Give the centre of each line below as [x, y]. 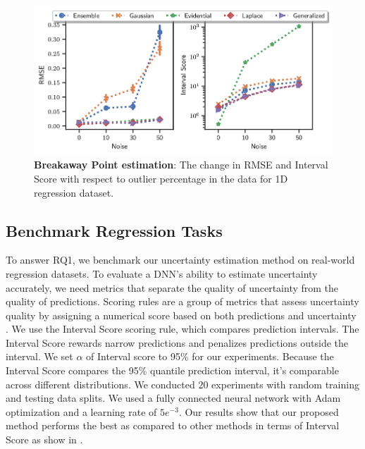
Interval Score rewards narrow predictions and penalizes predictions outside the [177, 342]
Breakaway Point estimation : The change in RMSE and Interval [181, 165]
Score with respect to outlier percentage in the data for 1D [161, 178]
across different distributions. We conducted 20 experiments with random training [182, 384]
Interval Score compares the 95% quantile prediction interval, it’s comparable [172, 370]
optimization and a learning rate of [81, 411]
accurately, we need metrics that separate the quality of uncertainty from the [172, 287]
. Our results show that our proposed [259, 411]
